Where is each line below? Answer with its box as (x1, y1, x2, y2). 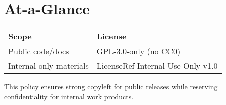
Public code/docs (8, 45, 69, 57)
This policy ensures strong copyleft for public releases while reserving (4, 81, 218, 92)
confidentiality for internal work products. (4, 91, 134, 101)
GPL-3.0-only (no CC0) (96, 45, 181, 57)
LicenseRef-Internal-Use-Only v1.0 (96, 60, 218, 72)
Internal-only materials (8, 60, 89, 72)
